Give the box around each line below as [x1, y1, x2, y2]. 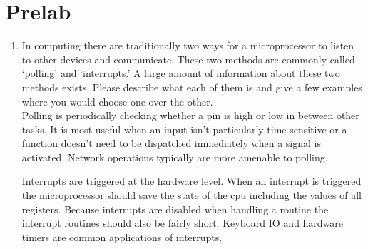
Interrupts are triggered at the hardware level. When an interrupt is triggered [21, 173, 362, 188]
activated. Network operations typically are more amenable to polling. [21, 149, 328, 164]
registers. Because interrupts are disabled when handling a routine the [21, 201, 329, 216]
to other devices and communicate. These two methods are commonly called [21, 51, 355, 66]
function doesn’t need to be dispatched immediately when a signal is [21, 136, 321, 151]
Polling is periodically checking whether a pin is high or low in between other [21, 108, 359, 123]
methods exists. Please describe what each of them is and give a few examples [21, 79, 362, 94]
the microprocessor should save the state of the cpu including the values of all [21, 188, 362, 203]
